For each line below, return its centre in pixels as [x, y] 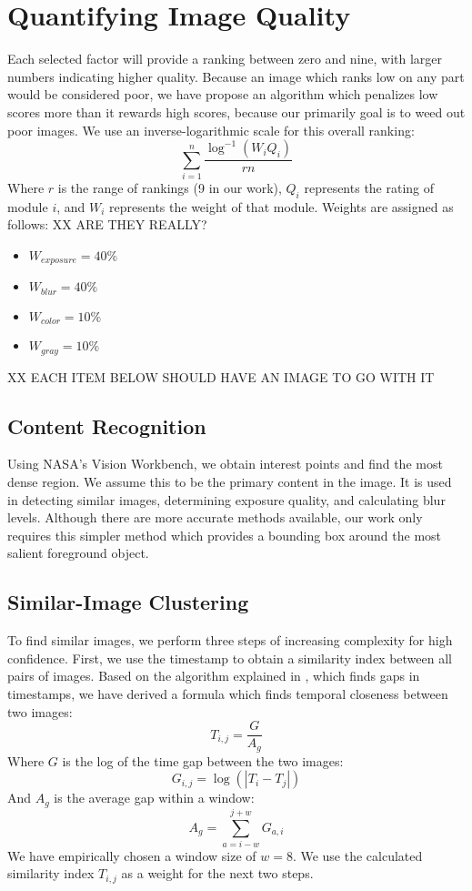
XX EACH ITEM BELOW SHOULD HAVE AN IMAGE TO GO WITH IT [221, 376]
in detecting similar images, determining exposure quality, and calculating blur [226, 499]
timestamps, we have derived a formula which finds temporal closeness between [228, 694]
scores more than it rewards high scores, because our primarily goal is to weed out [236, 111]
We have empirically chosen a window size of [132, 855]
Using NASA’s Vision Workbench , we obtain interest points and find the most [225, 464]
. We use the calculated [357, 855]
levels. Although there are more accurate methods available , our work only [215, 517]
